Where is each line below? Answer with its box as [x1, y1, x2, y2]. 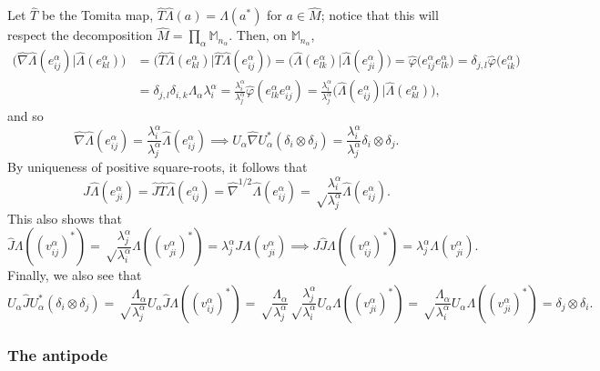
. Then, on [229, 25, 288, 45]
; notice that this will [320, 5, 439, 25]
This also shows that [7, 208, 122, 227]
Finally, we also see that [7, 266, 142, 285]
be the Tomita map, [41, 5, 154, 25]
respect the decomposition [7, 25, 153, 45]
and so [7, 106, 44, 125]
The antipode [7, 343, 108, 366]
